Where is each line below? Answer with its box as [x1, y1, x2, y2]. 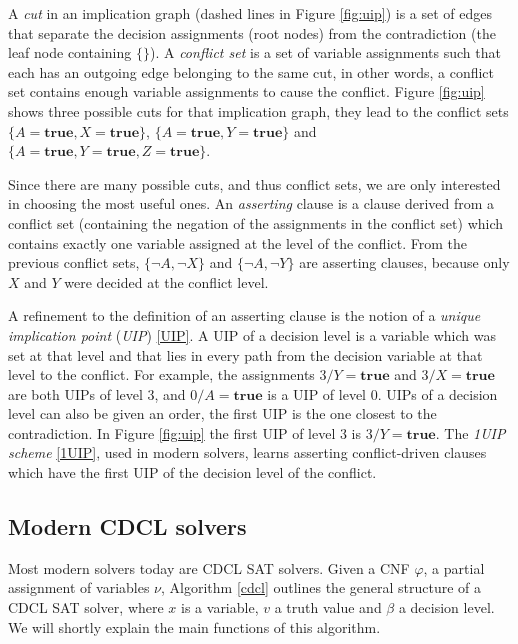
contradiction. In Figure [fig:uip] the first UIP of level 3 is [8, 422, 362, 443]
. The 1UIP [435, 422, 506, 443]
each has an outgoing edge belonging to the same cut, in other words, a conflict [8, 61, 495, 82]
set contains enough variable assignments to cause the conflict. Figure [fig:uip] [8, 81, 485, 102]
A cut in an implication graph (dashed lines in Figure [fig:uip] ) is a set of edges [8, 3, 493, 23]
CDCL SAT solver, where [8, 597, 164, 618]
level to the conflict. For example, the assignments [8, 364, 315, 385]
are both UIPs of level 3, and [8, 383, 186, 404]
